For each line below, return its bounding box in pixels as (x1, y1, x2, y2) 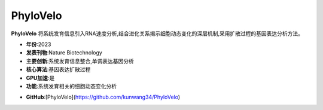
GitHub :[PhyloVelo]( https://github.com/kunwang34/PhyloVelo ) (26, 93, 181, 101)
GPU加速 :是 (26, 74, 55, 81)
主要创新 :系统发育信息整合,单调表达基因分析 (26, 57, 135, 65)
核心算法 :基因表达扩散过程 (26, 66, 91, 73)
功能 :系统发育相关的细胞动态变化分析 (26, 82, 117, 90)
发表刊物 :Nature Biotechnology (26, 49, 103, 56)
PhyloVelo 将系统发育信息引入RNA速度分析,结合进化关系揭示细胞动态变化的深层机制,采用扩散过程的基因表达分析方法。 (11, 30, 304, 37)
